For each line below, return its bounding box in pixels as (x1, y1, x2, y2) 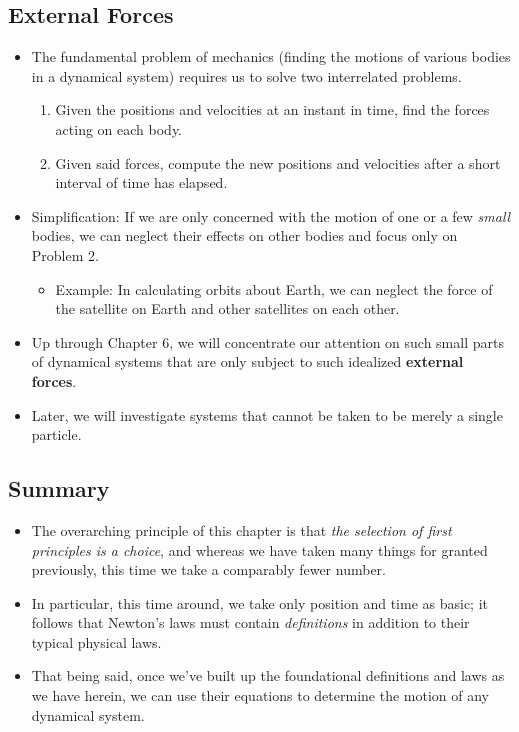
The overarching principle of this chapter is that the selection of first (31, 519, 452, 540)
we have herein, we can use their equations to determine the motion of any (31, 685, 489, 706)
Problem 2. (31, 244, 99, 265)
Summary (8, 473, 110, 504)
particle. (31, 424, 82, 445)
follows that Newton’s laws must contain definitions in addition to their (31, 612, 470, 633)
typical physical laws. (31, 631, 162, 652)
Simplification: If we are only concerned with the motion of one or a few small (31, 205, 511, 226)
